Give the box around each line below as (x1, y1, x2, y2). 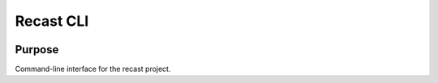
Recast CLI (15, 12, 89, 30)
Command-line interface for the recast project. (15, 64, 171, 74)
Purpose (15, 43, 59, 56)
